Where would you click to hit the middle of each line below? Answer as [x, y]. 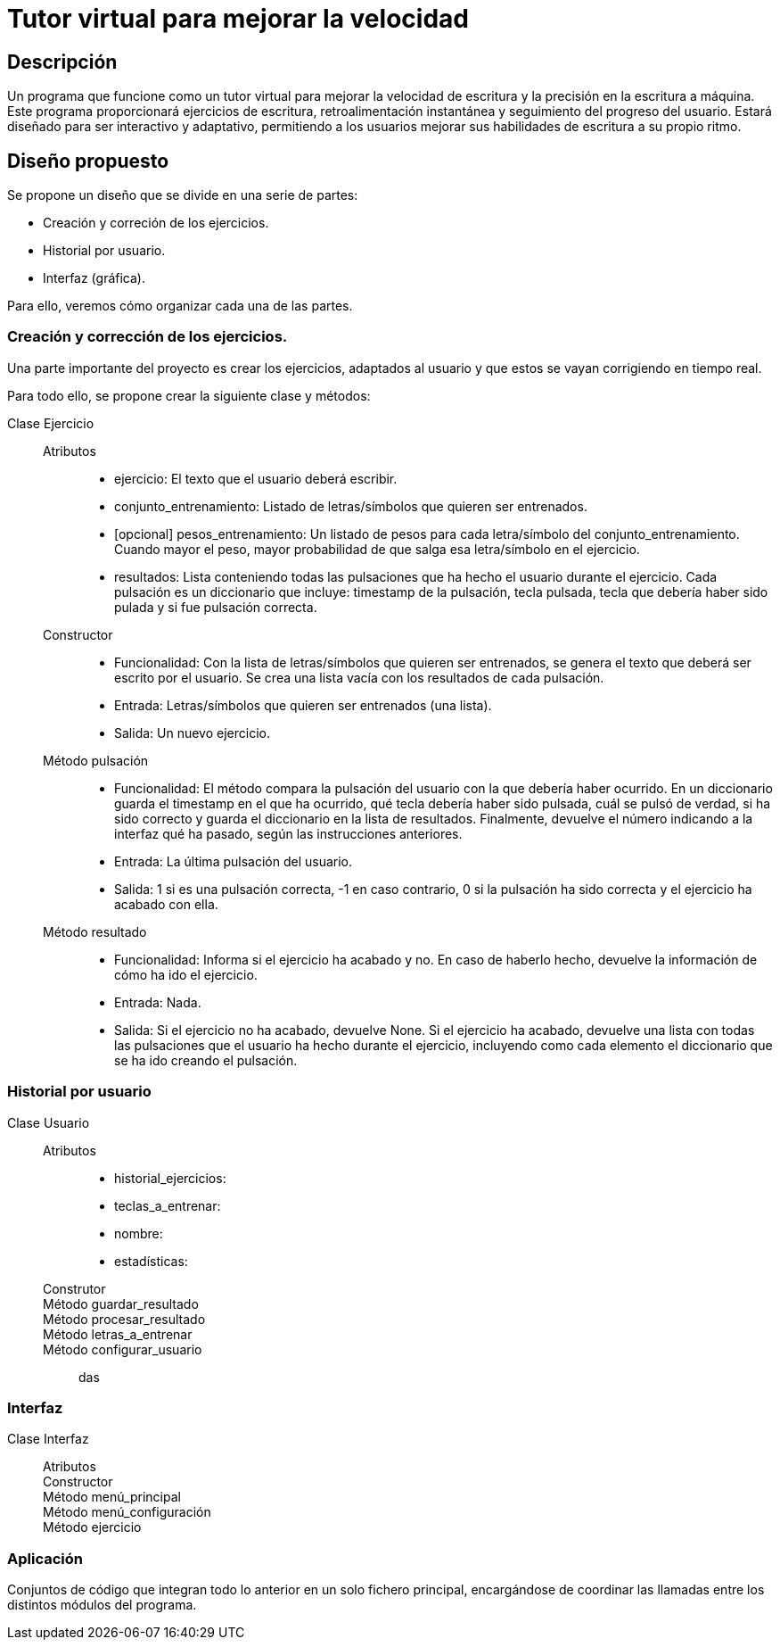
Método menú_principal [112, 1497]
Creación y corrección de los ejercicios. [148, 337]
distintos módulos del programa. [102, 1605]
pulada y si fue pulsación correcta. [216, 607]
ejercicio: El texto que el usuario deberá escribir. [256, 478]
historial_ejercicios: [170, 1178]
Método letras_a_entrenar [118, 1334]
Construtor [74, 1288]
